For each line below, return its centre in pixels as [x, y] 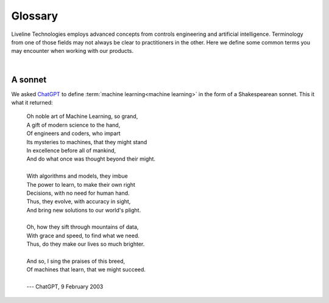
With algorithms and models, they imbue [77, 176]
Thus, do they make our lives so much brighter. [86, 244]
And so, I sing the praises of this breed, [76, 261]
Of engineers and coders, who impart [74, 133]
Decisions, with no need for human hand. [78, 193]
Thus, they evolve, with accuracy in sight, [79, 201]
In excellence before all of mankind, [71, 150]
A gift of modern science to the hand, [73, 125]
